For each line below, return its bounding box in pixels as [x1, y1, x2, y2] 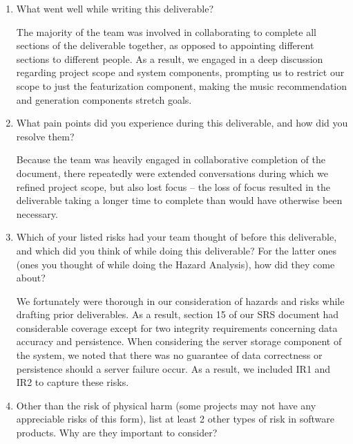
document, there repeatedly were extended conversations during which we [16, 165, 328, 180]
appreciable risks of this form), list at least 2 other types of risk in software [16, 411, 334, 426]
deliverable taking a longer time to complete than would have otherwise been [16, 193, 343, 207]
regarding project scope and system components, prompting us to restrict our [16, 65, 345, 80]
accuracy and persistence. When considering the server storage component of [16, 334, 342, 349]
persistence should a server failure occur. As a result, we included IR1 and [16, 361, 331, 376]
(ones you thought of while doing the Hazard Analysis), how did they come [16, 257, 335, 271]
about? [16, 270, 46, 285]
